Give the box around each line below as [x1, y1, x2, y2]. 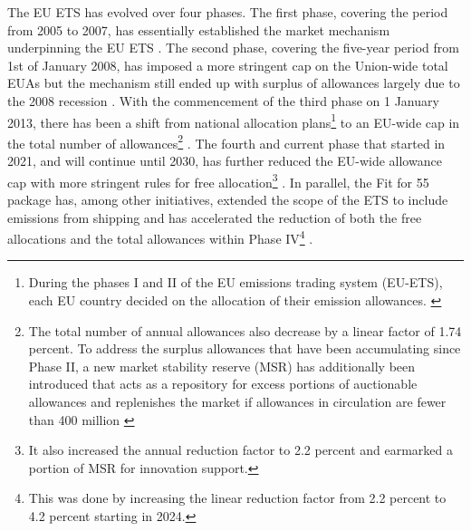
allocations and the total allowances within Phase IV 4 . [7, 227, 313, 247]
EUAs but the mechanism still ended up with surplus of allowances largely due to [7, 73, 460, 92]
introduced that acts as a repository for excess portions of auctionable [28, 374, 418, 393]
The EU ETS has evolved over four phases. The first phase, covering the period [7, 3, 448, 21]
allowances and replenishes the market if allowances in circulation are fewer [28, 391, 447, 410]
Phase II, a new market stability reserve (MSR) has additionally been [28, 356, 416, 375]
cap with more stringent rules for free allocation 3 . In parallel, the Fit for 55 [7, 169, 429, 191]
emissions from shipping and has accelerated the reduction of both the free [7, 208, 422, 227]
